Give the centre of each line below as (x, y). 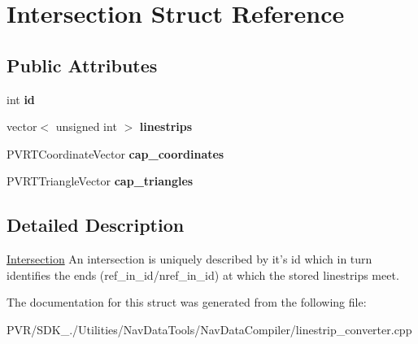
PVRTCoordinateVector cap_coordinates (115, 153)
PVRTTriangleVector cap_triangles (100, 181)
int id (21, 99)
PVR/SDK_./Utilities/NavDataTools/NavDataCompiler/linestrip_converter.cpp (209, 329)
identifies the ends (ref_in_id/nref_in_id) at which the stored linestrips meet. (203, 274)
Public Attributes (82, 65)
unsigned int (86, 126)
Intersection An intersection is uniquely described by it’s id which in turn (189, 259)
